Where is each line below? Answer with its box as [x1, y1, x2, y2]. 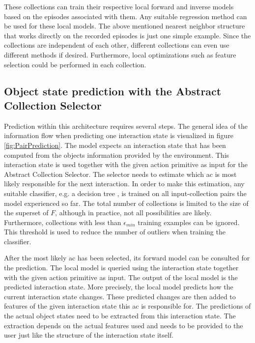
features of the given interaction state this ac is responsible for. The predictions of [4, 301, 251, 311]
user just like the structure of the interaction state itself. [4, 330, 174, 340]
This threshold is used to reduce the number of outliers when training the [4, 227, 226, 237]
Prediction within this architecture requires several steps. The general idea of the [4, 120, 248, 131]
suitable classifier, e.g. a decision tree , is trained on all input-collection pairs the [4, 188, 247, 198]
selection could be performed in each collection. [4, 59, 146, 69]
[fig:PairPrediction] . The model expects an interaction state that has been [4, 140, 226, 150]
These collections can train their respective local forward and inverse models [4, 1, 234, 11]
